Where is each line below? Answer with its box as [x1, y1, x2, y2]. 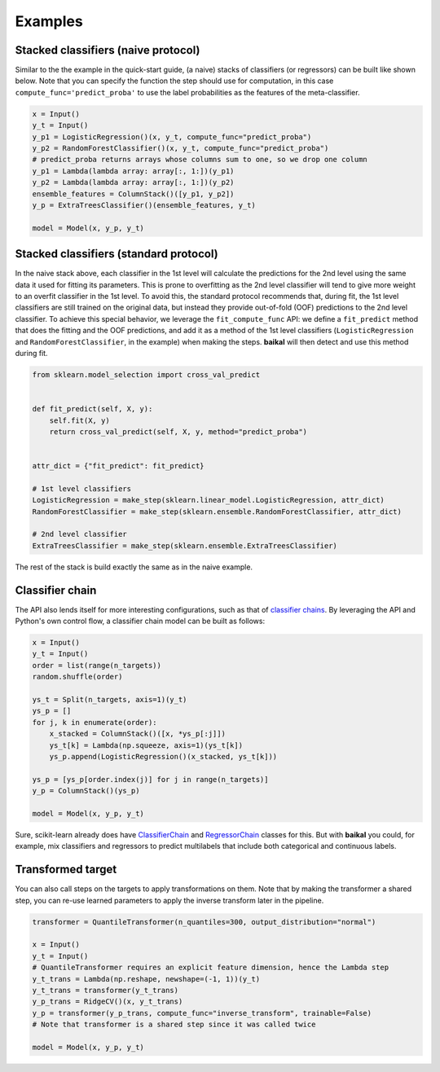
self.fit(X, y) [49, 415, 110, 425]
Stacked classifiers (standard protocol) [15, 247, 219, 261]
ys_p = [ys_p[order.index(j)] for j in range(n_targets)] [32, 775, 269, 784]
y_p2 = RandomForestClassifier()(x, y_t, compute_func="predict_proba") [32, 143, 329, 152]
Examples [15, 12, 83, 30]
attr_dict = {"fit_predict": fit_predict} [32, 461, 205, 471]
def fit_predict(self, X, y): [32, 404, 153, 414]
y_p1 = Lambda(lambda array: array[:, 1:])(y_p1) [32, 166, 235, 175]
